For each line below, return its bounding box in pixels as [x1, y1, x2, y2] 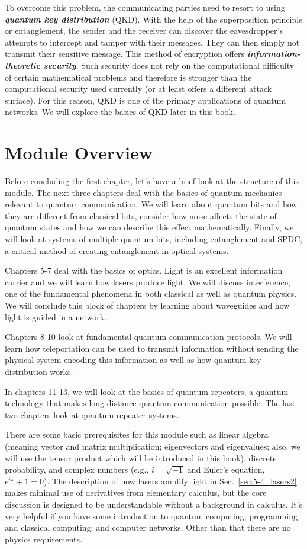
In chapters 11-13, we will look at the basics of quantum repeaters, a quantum [5, 385, 289, 397]
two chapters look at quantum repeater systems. [5, 408, 179, 420]
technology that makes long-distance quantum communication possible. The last [5, 397, 296, 409]
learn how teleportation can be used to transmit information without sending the [5, 342, 299, 354]
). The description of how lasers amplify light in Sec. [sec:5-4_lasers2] [44, 474, 297, 487]
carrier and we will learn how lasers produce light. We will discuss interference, [5, 275, 290, 288]
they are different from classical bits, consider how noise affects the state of [5, 209, 277, 221]
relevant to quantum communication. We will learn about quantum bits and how [5, 198, 298, 210]
